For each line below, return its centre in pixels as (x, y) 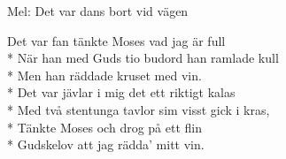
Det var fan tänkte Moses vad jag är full (116, 40)
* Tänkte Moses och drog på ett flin (104, 127)
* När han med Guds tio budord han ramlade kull (143, 58)
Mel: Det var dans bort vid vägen (98, 11)
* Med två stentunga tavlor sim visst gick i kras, (139, 109)
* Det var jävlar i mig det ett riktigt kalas (121, 92)
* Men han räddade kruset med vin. (104, 75)
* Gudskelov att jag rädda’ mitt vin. (106, 144)
